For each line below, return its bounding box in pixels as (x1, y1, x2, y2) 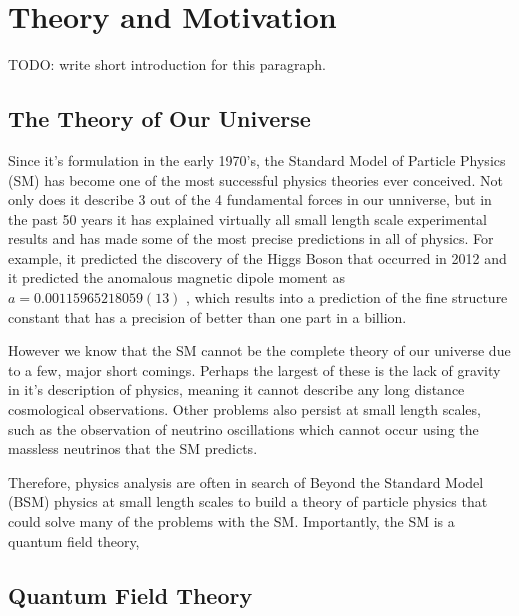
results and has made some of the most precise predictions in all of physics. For (8, 228, 494, 249)
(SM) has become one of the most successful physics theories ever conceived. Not (8, 169, 503, 190)
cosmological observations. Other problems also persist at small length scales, (8, 399, 481, 420)
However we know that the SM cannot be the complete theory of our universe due (8, 340, 511, 361)
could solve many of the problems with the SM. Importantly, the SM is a (8, 511, 455, 532)
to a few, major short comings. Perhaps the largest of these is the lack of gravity (8, 359, 501, 380)
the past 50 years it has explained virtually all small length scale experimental (8, 208, 487, 229)
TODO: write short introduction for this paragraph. (8, 54, 326, 75)
